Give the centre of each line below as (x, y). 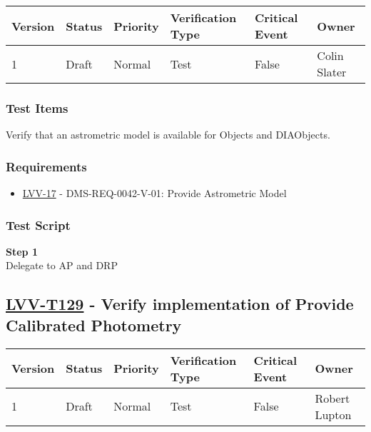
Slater (332, 72)
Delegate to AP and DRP (62, 265)
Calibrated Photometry (94, 325)
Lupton (333, 414)
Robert (332, 398)
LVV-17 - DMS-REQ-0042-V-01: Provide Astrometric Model (154, 193)
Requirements (46, 166)
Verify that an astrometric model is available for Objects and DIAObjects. (168, 135)
